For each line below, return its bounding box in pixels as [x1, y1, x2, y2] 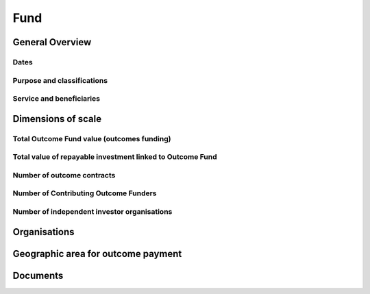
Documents [12, 269, 64, 281]
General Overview [12, 36, 92, 48]
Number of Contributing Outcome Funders [12, 188, 157, 198]
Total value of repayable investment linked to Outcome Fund [12, 152, 217, 162]
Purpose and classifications [12, 75, 108, 85]
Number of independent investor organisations [12, 206, 173, 216]
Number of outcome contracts [12, 170, 116, 180]
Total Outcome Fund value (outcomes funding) [12, 134, 171, 143]
